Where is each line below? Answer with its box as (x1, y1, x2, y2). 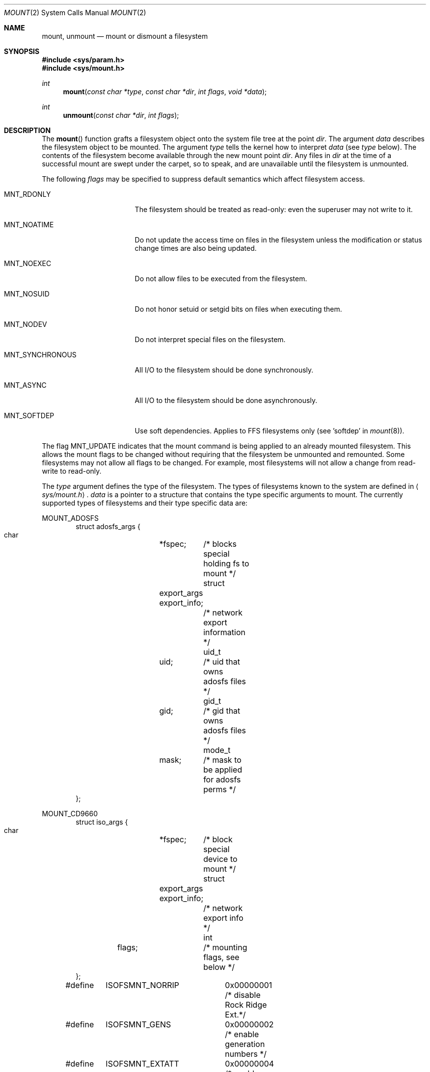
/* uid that (203, 657, 240, 667)
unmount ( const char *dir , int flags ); (63, 111, 179, 119)
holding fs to (203, 559, 249, 568)
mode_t (203, 745, 231, 755)
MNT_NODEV (4, 320, 47, 328)
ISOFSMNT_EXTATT (106, 1059, 179, 1069)
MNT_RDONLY (4, 190, 51, 198)
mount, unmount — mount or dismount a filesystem (42, 32, 208, 40)
